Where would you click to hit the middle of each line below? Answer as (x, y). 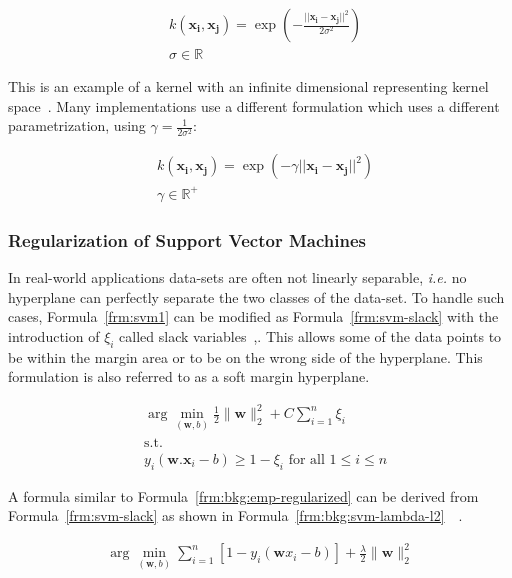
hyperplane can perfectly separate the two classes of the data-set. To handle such (256, 296)
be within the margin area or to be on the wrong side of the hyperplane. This (245, 356)
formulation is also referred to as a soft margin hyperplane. (189, 376)
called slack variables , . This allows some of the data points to (310, 335)
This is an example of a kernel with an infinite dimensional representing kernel (248, 86)
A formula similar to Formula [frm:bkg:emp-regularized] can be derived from (243, 495)
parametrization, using (77, 125)
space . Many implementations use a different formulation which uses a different (254, 105)
